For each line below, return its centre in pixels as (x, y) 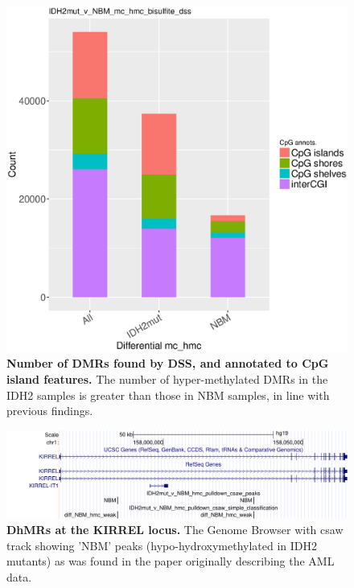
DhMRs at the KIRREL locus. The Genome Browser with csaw (175, 530)
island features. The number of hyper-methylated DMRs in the (167, 379)
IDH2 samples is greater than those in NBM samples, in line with (168, 395)
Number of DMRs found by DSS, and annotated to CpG (168, 363)
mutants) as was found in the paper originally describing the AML (171, 561)
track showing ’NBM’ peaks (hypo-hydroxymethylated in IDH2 (162, 545)
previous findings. (50, 411)
